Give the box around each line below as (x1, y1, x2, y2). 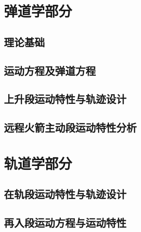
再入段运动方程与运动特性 (4, 215, 126, 230)
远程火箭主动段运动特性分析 (4, 120, 137, 135)
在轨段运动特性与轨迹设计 (4, 186, 126, 201)
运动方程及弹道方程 (4, 63, 96, 78)
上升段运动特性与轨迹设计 (4, 91, 126, 106)
